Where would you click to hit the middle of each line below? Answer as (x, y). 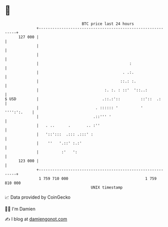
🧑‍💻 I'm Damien (20, 209)
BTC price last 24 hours (108, 24)
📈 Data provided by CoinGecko (38, 197)
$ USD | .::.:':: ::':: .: (83, 99)
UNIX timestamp (107, 187)
